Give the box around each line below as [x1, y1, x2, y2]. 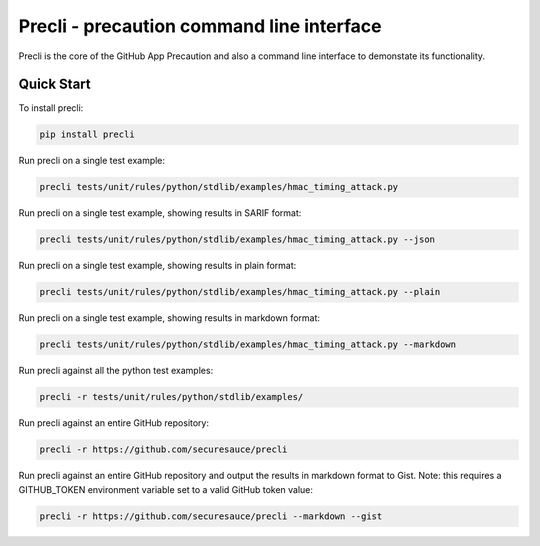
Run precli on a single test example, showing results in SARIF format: [18, 207, 302, 219]
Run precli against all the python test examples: [18, 365, 214, 377]
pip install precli [39, 129, 135, 140]
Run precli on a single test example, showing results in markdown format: [18, 312, 320, 324]
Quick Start [18, 76, 91, 93]
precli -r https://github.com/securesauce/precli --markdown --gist [39, 510, 383, 522]
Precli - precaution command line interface [18, 15, 382, 37]
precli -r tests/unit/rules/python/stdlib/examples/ [39, 391, 304, 403]
